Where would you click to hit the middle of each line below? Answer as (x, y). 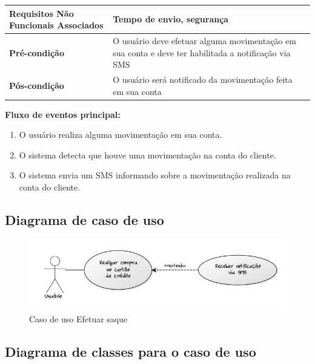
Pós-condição (37, 85)
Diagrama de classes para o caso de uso (131, 352)
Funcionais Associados (56, 25)
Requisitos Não (41, 13)
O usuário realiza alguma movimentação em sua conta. (121, 135)
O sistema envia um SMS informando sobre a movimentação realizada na (155, 175)
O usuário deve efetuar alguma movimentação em (204, 40)
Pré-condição (37, 52)
